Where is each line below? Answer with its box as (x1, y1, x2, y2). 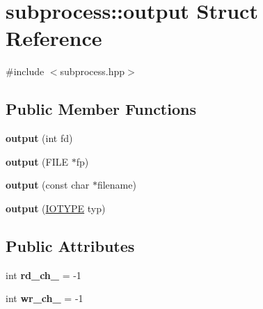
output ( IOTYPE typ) (6, 200, 106, 215)
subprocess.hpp (60, 64, 125, 79)
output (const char (6, 177, 90, 192)
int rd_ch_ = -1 (6, 267, 81, 282)
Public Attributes (6, 235, 135, 256)
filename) (97, 177, 136, 192)
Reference (6, 24, 102, 52)
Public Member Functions (6, 98, 196, 120)
